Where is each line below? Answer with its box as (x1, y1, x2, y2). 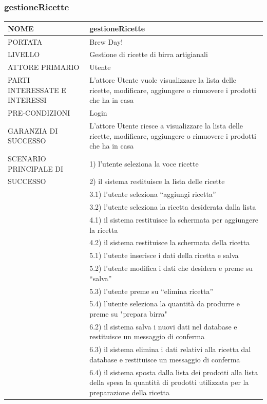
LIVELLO (8, 49, 40, 60)
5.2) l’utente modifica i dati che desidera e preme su (89, 263, 253, 273)
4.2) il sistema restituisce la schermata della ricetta (89, 237, 250, 248)
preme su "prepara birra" (89, 308, 167, 319)
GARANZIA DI (8, 125, 58, 136)
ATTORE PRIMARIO (8, 62, 80, 72)
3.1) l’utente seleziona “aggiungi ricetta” (89, 189, 216, 199)
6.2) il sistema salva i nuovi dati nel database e (89, 321, 237, 332)
